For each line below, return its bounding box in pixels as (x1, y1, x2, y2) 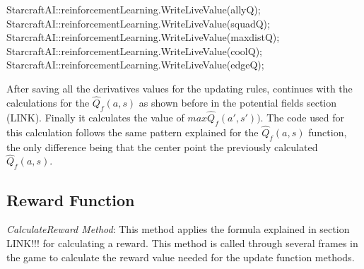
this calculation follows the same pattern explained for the (6, 124, 259, 139)
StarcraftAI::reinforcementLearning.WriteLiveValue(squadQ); (6, 16, 270, 30)
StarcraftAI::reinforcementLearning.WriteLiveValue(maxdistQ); (6, 30, 280, 44)
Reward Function (6, 189, 135, 210)
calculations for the (6, 95, 90, 109)
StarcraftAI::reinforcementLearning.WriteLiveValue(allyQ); (6, 2, 261, 16)
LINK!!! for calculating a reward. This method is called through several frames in (6, 236, 358, 251)
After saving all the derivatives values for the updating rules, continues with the (6, 80, 353, 95)
